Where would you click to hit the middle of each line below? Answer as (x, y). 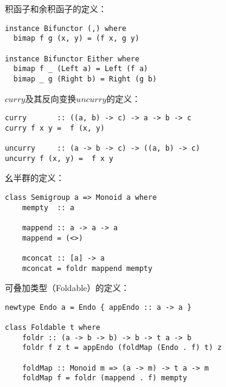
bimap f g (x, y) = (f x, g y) (76, 39)
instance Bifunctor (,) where (66, 28)
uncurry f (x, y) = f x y (59, 158)
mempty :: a (48, 207)
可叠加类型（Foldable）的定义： (67, 288)
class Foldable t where (53, 328)
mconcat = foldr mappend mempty (87, 268)
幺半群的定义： (35, 178)
